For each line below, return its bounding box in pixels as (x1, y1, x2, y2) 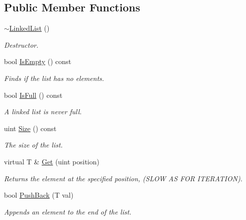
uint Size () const (4, 123, 57, 133)
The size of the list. (4, 140, 63, 150)
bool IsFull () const (4, 89, 63, 100)
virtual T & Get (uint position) (4, 156, 99, 166)
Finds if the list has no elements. (4, 73, 104, 83)
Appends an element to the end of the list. (4, 206, 132, 217)
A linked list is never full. (4, 106, 82, 117)
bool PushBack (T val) (4, 190, 74, 200)
